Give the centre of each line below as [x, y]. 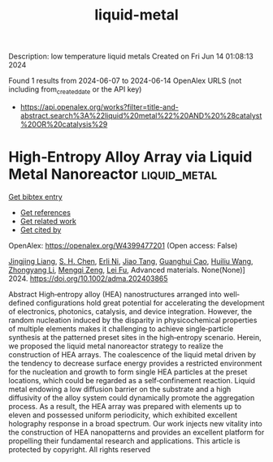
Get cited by [41, 230]
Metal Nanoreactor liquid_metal [113, 174]
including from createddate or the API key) [75, 90]
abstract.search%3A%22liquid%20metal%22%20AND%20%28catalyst [141, 115]
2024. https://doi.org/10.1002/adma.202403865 [88, 278]
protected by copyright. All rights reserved [79, 449]
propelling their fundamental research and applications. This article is [125, 441]
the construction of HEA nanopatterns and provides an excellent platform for [136, 432]
